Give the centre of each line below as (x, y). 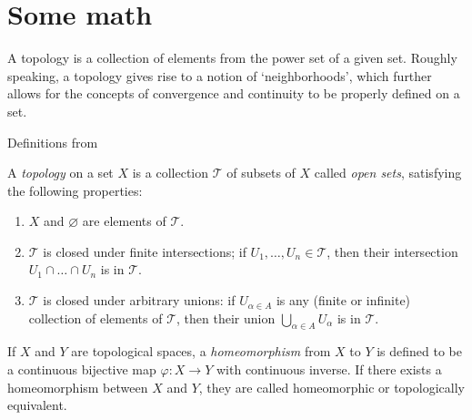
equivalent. (37, 405)
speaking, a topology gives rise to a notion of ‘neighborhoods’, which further (220, 75)
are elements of (124, 221)
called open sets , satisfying (388, 173)
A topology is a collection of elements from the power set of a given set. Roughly (232, 58)
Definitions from (53, 142)
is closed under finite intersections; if (145, 251)
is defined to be (420, 351)
